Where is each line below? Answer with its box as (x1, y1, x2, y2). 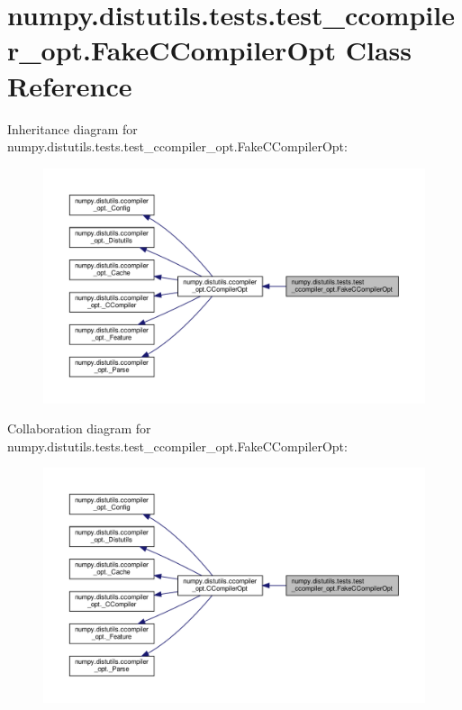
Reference (7, 67, 132, 104)
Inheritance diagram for (7, 119, 138, 138)
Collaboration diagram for (7, 419, 151, 438)
